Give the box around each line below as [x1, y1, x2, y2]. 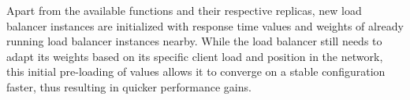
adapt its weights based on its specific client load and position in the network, [6, 48, 383, 64]
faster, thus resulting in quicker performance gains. [6, 78, 252, 95]
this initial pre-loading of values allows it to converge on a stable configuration [6, 63, 386, 80]
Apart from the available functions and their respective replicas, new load [6, 2, 362, 18]
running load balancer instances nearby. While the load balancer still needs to [6, 33, 382, 49]
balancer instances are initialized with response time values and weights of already [6, 17, 404, 34]
